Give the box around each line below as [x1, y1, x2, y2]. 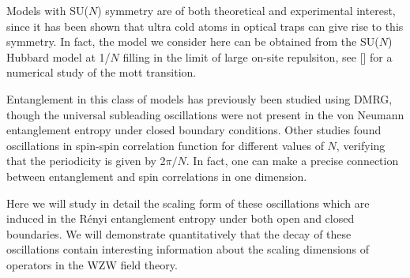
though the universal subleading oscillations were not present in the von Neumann [6, 106, 404, 122]
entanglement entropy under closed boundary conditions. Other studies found [6, 122, 382, 138]
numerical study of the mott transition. [6, 64, 197, 81]
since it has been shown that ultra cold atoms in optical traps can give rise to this [6, 17, 404, 34]
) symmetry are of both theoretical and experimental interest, [97, 2, 396, 18]
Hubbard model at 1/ [6, 48, 111, 65]
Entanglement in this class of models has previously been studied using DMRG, [6, 90, 393, 107]
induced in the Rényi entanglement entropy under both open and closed [6, 210, 355, 227]
